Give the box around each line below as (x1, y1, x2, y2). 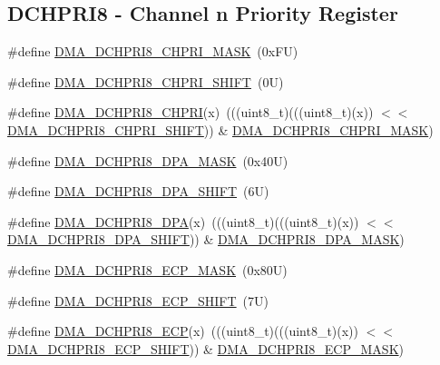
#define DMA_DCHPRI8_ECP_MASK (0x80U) (7, 260, 288, 279)
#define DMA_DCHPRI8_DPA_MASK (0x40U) (7, 151, 288, 170)
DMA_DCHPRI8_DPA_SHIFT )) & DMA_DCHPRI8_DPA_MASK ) (7, 230, 405, 249)
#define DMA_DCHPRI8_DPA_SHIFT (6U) (7, 182, 269, 201)
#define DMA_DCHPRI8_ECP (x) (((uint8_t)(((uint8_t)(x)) (7, 321, 359, 340)
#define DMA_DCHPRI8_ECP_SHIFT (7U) (7, 291, 269, 310)
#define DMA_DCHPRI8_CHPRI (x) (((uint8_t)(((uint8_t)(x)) (7, 103, 374, 122)
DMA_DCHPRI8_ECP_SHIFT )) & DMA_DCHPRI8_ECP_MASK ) (7, 339, 404, 358)
